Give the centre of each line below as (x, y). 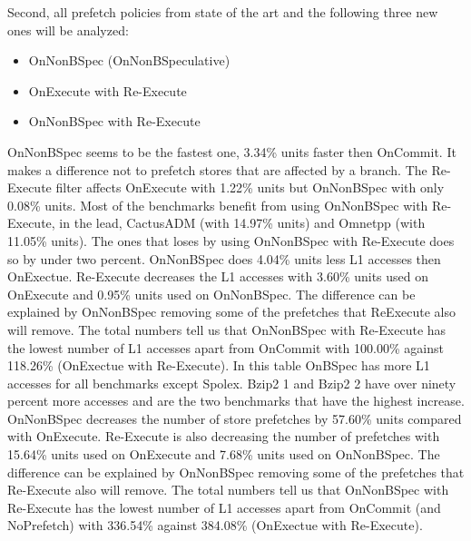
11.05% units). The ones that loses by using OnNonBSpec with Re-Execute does (231, 240)
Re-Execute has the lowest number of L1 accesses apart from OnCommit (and (224, 507)
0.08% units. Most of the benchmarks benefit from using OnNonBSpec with (218, 205)
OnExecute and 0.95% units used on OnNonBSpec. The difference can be (211, 294)
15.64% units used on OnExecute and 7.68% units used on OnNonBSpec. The (224, 454)
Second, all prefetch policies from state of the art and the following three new (223, 12)
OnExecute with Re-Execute (108, 90)
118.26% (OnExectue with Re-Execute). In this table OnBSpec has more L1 (219, 365)
